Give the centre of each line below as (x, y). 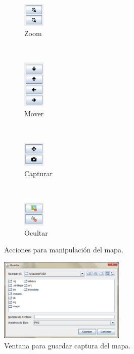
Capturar (39, 173)
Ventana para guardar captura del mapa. (68, 345)
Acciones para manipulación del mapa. (64, 250)
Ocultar (36, 232)
